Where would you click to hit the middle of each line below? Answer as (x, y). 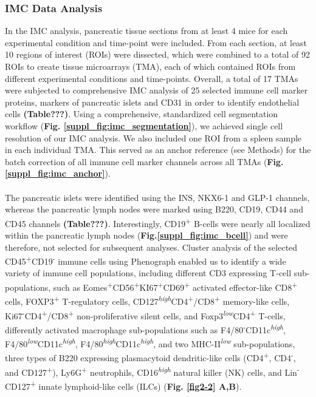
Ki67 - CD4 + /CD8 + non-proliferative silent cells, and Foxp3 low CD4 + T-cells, (145, 314)
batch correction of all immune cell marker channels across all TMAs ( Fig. (144, 161)
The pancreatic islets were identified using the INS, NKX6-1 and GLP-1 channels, (157, 197)
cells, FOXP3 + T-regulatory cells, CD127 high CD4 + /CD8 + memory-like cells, (147, 300)
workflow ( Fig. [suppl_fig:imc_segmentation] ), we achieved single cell (144, 125)
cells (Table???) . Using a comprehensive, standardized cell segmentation (142, 114)
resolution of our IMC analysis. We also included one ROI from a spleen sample (153, 137)
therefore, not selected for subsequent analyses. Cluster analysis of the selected (151, 247)
